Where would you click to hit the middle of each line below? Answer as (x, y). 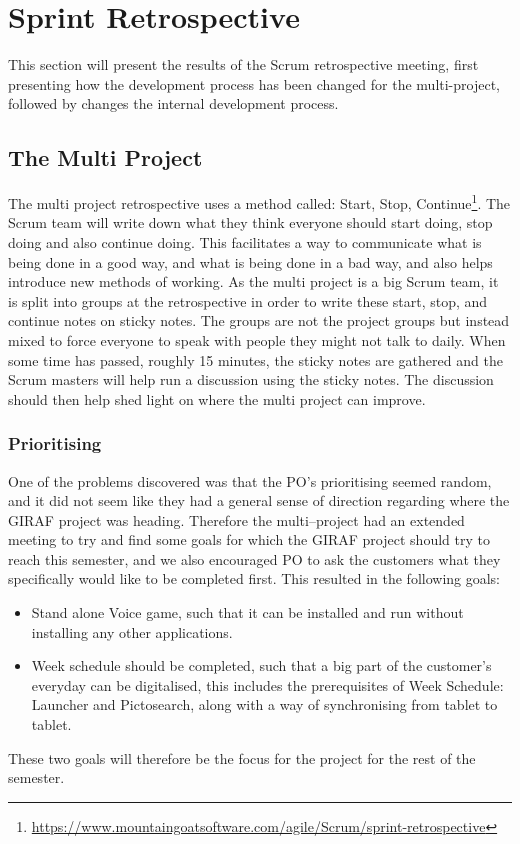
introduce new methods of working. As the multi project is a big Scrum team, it (253, 281)
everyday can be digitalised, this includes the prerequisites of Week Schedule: (267, 684)
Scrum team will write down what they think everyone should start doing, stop (250, 222)
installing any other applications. (132, 631)
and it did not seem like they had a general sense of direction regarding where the (259, 500)
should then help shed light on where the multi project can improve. (217, 398)
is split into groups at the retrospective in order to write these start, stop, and (248, 300)
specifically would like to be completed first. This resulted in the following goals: (254, 578)
